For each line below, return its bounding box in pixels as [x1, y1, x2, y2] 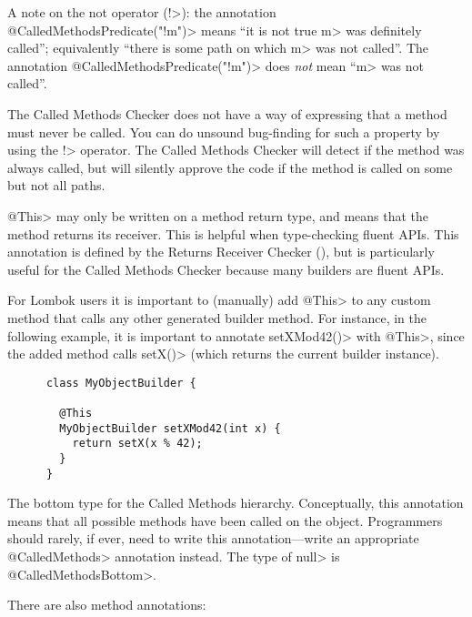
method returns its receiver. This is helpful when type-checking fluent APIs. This [7, 224, 459, 243]
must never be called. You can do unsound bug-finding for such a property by [7, 122, 440, 141]
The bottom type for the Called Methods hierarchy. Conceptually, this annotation [7, 493, 464, 512]
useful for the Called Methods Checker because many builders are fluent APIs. [7, 259, 445, 278]
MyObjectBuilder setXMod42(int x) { [59, 421, 281, 435]
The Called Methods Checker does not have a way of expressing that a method [7, 104, 447, 123]
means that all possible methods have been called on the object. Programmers [7, 511, 443, 530]
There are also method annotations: [7, 595, 206, 614]
